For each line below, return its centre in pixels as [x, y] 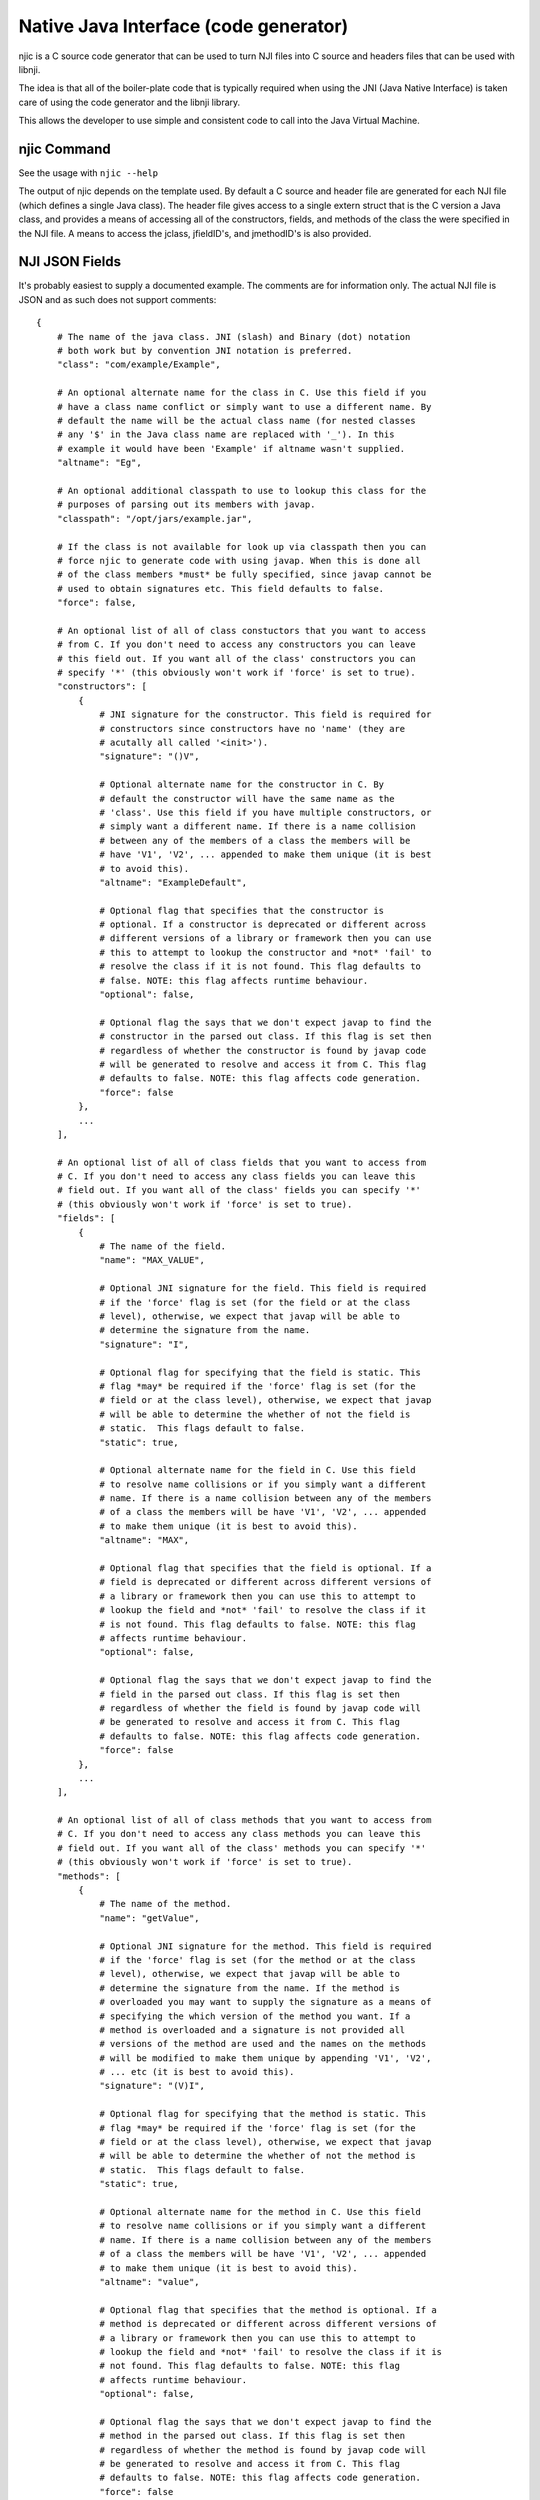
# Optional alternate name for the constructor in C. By [242, 784]
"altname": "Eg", [99, 463]
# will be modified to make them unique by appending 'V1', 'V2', [265, 2058]
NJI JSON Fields [70, 261]
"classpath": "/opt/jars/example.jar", [154, 518]
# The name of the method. [165, 1904]
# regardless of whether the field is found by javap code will [260, 1708]
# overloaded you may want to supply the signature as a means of [265, 2002]
